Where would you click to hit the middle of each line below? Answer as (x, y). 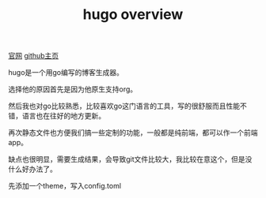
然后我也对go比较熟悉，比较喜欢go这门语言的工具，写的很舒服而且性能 (124, 106)
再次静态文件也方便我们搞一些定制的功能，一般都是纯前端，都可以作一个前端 (133, 133)
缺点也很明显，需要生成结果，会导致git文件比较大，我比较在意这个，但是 (127, 159)
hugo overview (133, 15)
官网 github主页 (34, 56)
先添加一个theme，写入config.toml (65, 186)
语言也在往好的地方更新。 (63, 116)
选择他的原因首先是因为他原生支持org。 (73, 89)
